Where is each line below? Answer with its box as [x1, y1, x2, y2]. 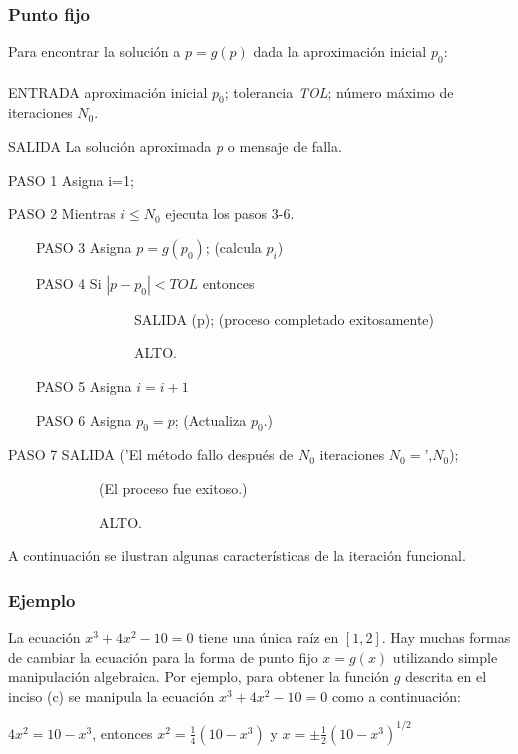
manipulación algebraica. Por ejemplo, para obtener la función [8, 666, 390, 687]
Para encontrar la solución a [8, 41, 181, 62]
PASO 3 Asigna [35, 236, 132, 257]
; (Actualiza [174, 409, 247, 430]
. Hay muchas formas [381, 626, 511, 647]
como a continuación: [331, 685, 462, 706]
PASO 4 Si [35, 272, 102, 293]
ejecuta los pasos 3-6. [165, 203, 295, 224]
